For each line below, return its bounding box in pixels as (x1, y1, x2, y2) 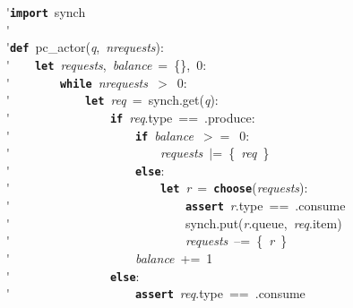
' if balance (6, 125, 194, 144)
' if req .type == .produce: (6, 107, 255, 126)
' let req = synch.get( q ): (6, 90, 219, 109)
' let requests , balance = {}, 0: (6, 55, 207, 73)
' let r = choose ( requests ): (6, 178, 308, 197)
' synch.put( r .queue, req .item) (6, 213, 342, 232)
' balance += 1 (6, 248, 213, 267)
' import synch (6, 3, 86, 21)
